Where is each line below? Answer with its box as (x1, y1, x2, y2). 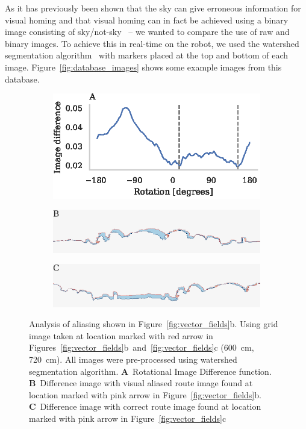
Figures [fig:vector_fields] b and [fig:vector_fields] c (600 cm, (29, 341, 254, 354)
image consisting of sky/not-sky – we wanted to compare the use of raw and (5, 25, 290, 38)
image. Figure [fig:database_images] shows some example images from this (5, 60, 282, 73)
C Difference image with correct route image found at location (29, 400, 261, 413)
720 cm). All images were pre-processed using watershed (29, 353, 237, 366)
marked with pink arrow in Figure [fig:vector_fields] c (29, 412, 226, 424)
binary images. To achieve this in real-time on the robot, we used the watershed (5, 37, 299, 49)
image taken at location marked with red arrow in (29, 329, 213, 342)
